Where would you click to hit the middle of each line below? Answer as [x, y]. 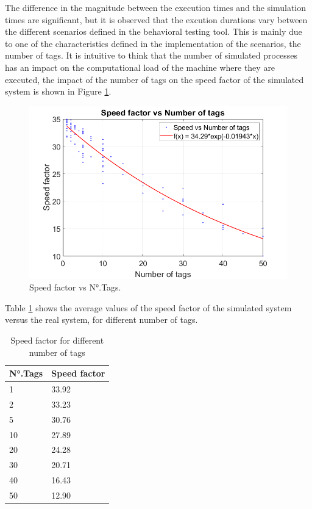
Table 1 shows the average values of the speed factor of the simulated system [148, 307]
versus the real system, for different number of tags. [101, 319]
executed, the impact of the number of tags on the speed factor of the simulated [154, 79]
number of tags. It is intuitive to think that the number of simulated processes [151, 55]
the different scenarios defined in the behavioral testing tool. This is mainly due [154, 31]
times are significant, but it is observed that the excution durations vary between [156, 19]
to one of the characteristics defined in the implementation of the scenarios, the [153, 43]
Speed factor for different [57, 340]
